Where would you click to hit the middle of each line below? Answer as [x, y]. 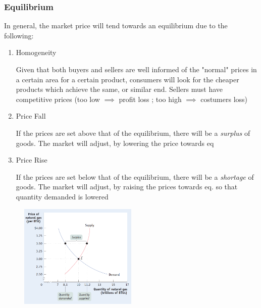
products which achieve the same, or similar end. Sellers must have [119, 89]
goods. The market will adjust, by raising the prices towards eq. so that [127, 187]
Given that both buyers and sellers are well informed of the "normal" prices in [136, 69]
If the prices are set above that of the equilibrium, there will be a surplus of [133, 133]
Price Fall [31, 116]
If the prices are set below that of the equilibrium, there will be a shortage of [135, 176]
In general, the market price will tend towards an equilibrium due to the [116, 25]
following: [19, 35]
